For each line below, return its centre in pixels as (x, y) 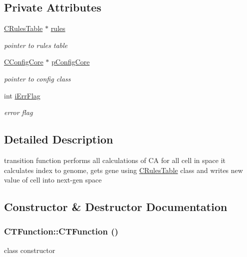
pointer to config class (37, 78)
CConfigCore (24, 62)
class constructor (30, 250)
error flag (18, 112)
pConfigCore (70, 62)
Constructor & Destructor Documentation (116, 207)
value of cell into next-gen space (53, 180)
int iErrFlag (22, 95)
